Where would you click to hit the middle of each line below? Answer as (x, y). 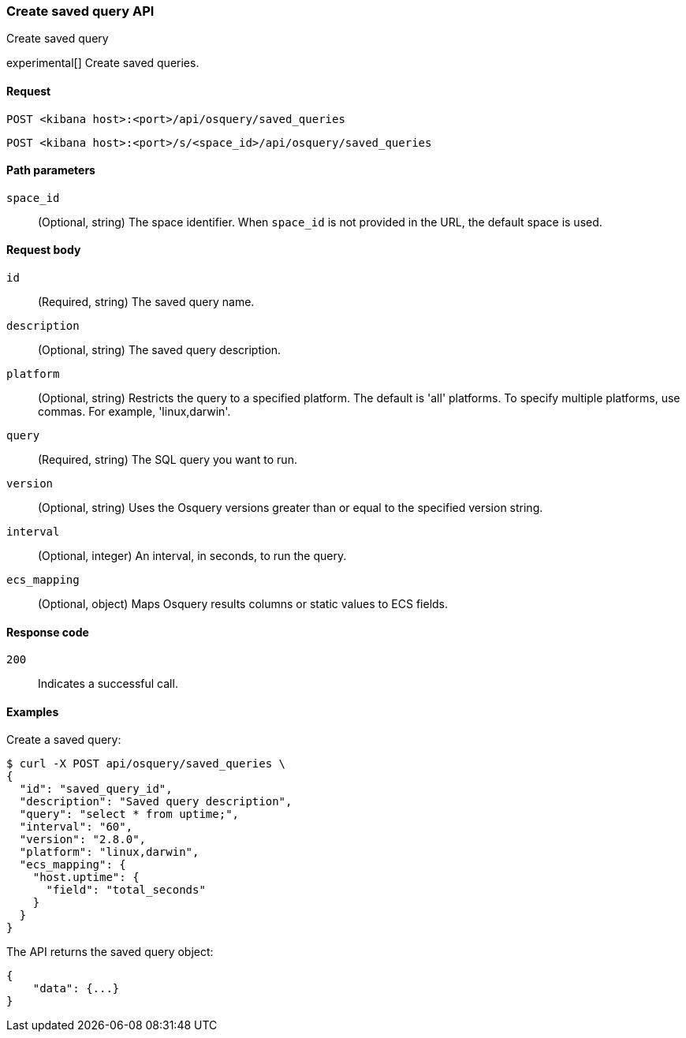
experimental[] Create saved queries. (103, 63)
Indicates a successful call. (108, 684)
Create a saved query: (64, 740)
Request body (44, 250)
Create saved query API (80, 11)
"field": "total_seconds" (126, 890)
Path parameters (51, 170)
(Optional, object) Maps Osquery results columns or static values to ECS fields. (243, 604)
